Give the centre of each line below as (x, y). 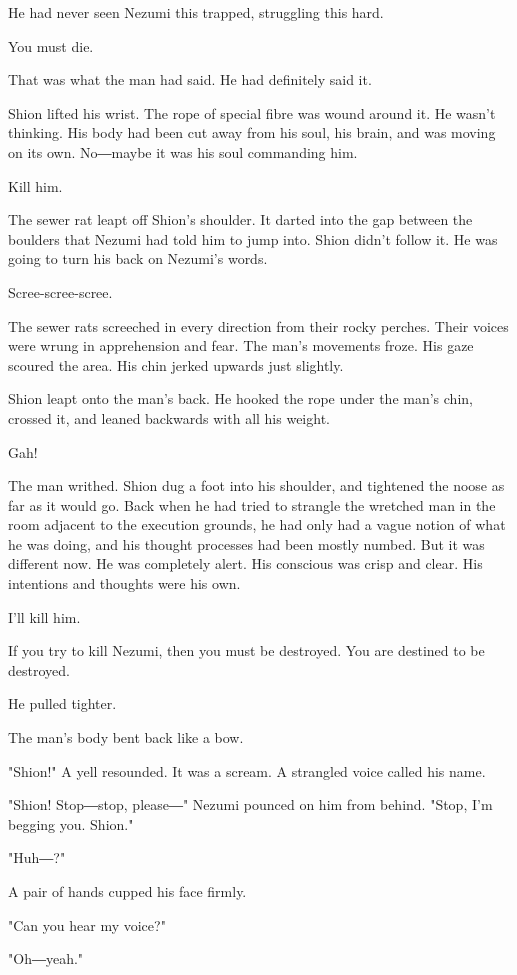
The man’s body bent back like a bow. (126, 737)
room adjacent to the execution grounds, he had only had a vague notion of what (257, 524)
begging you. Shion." (71, 823)
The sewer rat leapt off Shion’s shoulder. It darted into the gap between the (240, 219)
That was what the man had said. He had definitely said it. (190, 79)
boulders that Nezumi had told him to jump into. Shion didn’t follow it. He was (253, 238)
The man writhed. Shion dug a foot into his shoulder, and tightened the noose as (256, 485)
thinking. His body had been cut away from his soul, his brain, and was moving (252, 132)
